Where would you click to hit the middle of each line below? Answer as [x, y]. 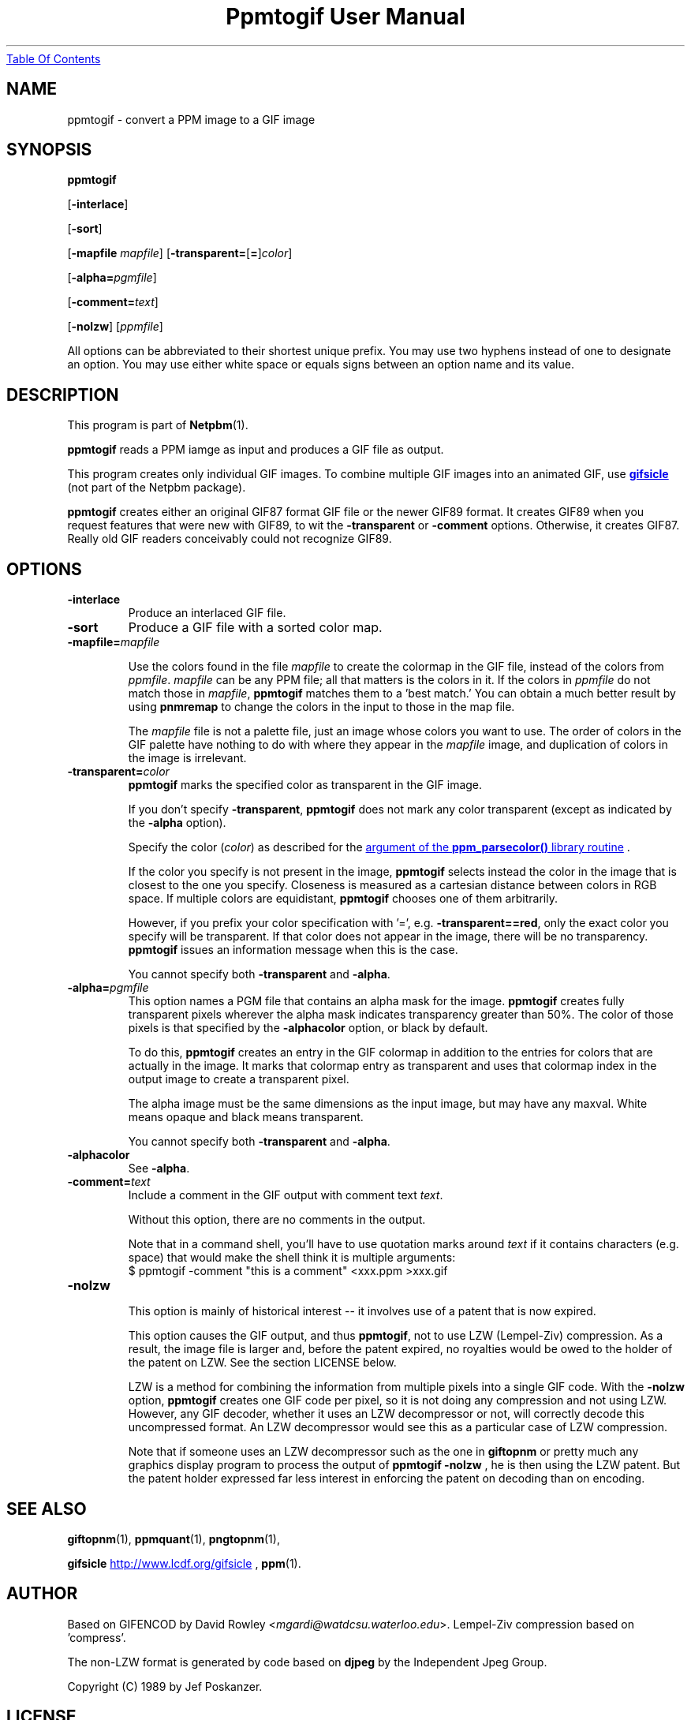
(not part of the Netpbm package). [157, 488]
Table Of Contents [54, 58]
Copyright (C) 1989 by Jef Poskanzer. [165, 1686]
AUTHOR [42, 1594]
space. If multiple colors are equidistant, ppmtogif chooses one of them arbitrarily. [343, 899]
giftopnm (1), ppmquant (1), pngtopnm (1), [174, 1539]
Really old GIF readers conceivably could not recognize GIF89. [230, 539]
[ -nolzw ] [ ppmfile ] [115, 327]
